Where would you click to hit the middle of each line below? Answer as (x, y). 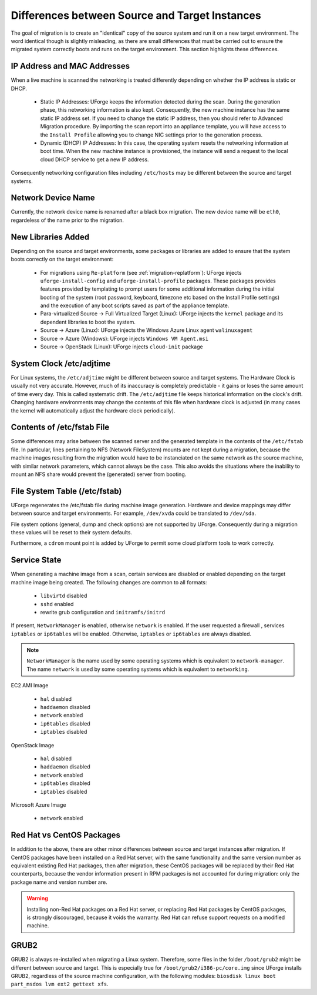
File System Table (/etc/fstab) (66, 491)
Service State (36, 560)
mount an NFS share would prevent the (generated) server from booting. (99, 474)
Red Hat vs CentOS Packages (65, 835)
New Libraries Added (50, 237)
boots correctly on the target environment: (62, 259)
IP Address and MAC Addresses (70, 66)
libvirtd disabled (64, 596)
